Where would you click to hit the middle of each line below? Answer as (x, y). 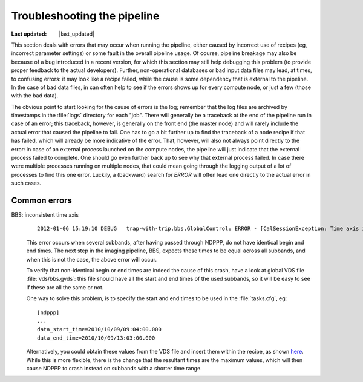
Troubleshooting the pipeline (85, 16)
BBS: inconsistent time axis (45, 215)
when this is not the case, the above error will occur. (92, 259)
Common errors (42, 200)
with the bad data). (35, 96)
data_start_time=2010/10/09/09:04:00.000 (99, 329)
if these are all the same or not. (65, 287)
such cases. (26, 183)
